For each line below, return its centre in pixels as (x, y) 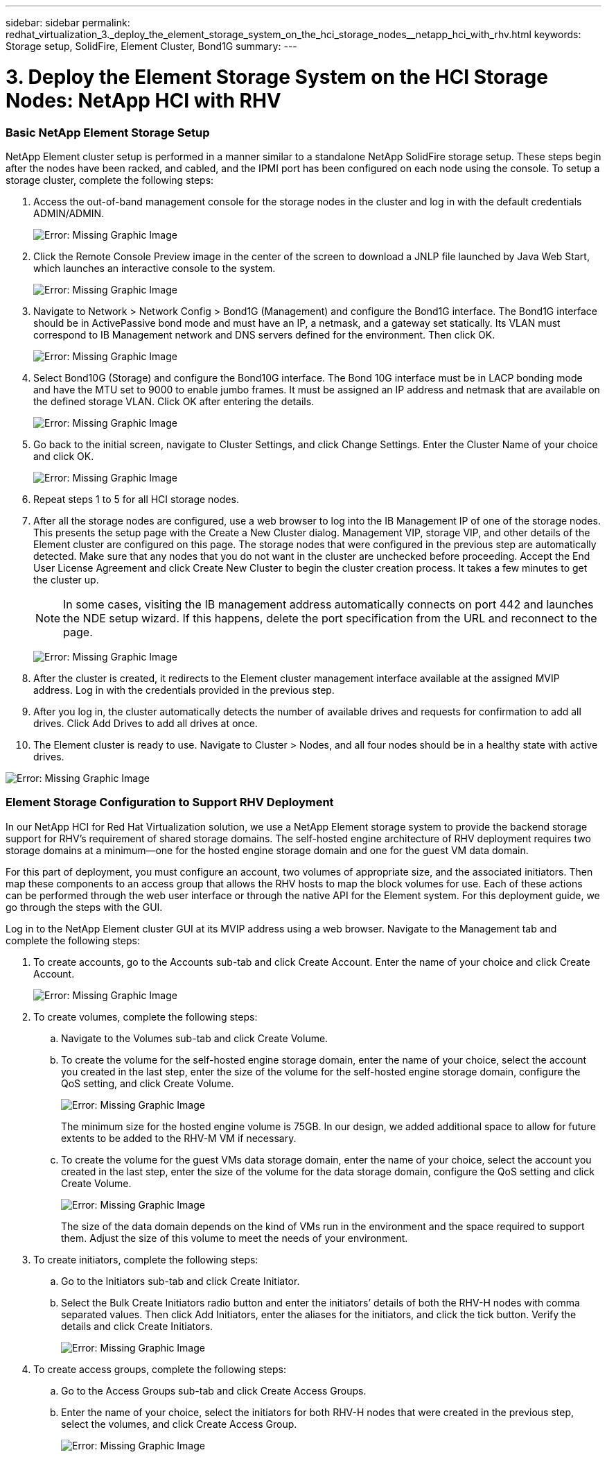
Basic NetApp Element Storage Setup (108, 132)
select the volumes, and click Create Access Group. (179, 1424)
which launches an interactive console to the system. (155, 268)
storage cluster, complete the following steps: (110, 180)
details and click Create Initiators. (137, 1326)
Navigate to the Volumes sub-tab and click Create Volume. (195, 1038)
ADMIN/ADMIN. (69, 213)
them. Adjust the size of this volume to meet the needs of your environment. (235, 1238)
